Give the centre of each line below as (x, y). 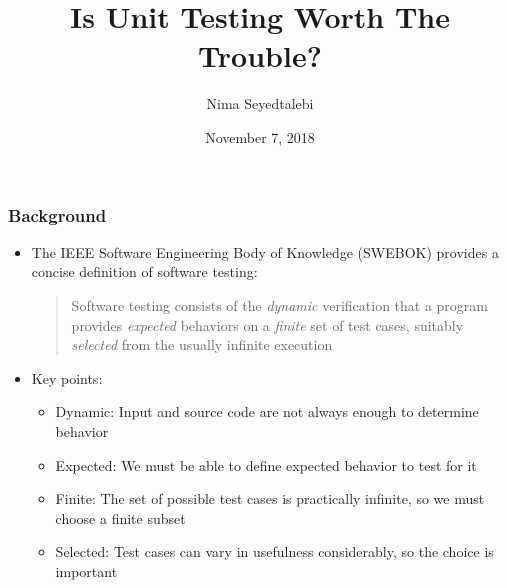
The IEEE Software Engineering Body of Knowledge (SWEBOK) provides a (265, 251)
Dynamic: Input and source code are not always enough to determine (267, 411)
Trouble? (260, 55)
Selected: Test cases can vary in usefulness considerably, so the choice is (274, 551)
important (86, 570)
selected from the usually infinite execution (202, 344)
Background (57, 214)
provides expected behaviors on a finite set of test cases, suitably (267, 324)
